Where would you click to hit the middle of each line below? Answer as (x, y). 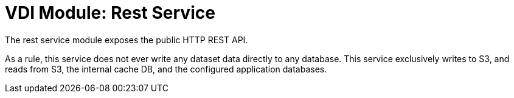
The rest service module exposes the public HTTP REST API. (127, 40)
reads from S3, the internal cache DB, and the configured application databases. (166, 69)
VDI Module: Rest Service (110, 13)
